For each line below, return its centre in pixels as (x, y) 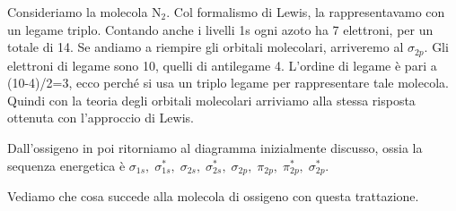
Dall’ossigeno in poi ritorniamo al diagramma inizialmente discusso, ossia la (215, 148)
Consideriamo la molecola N (84, 12)
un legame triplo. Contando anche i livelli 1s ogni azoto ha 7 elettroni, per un (220, 29)
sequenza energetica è (66, 165)
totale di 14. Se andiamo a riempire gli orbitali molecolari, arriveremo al (206, 47)
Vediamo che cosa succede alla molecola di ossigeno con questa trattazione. (213, 196)
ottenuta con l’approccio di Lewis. (101, 118)
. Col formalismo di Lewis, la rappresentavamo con (306, 12)
